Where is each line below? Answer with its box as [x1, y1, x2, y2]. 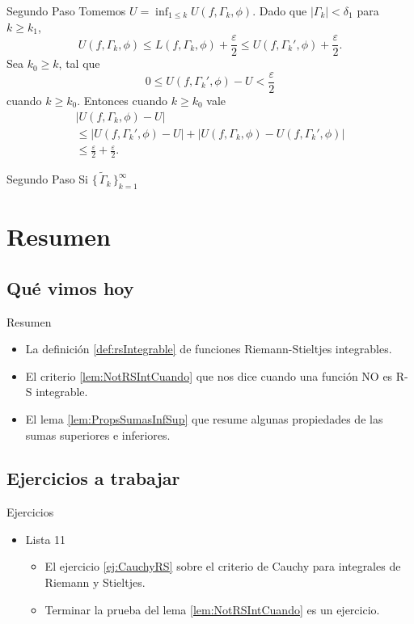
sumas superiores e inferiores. [25, 426, 171, 443]
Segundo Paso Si [6, 171, 89, 188]
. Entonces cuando [77, 91, 168, 108]
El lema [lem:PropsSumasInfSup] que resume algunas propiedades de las [25, 410, 383, 427]
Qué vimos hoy [6, 275, 134, 300]
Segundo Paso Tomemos [6, 2, 126, 19]
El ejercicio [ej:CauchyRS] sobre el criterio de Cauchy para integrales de [44, 558, 401, 575]
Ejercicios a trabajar [6, 466, 180, 491]
